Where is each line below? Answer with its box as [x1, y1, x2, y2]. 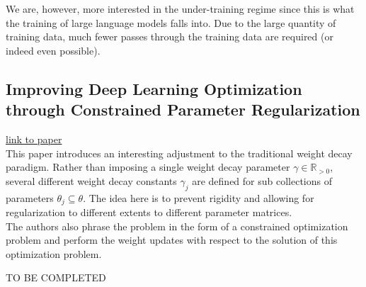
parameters [6, 190, 54, 205]
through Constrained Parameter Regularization [6, 99, 360, 120]
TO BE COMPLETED [6, 270, 106, 285]
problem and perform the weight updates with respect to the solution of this [6, 232, 338, 247]
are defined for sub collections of [192, 173, 332, 188]
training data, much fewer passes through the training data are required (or [6, 29, 333, 44]
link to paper [6, 131, 62, 146]
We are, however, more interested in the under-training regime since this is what [6, 1, 355, 16]
